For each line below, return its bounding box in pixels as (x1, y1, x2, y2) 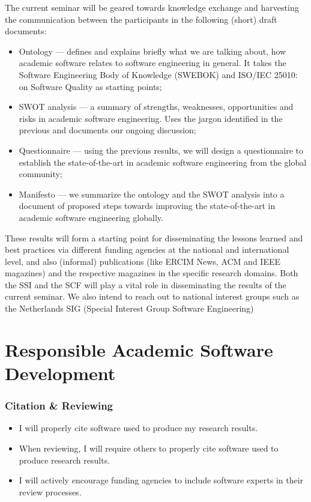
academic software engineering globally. (19, 211, 163, 223)
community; (19, 168, 62, 180)
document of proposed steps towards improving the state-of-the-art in (19, 199, 276, 212)
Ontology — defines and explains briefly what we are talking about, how (19, 44, 286, 57)
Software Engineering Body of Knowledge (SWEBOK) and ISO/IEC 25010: (19, 68, 298, 80)
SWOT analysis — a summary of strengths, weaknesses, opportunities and (19, 100, 294, 113)
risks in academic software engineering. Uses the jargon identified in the (19, 112, 283, 124)
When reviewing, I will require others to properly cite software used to (19, 442, 279, 455)
